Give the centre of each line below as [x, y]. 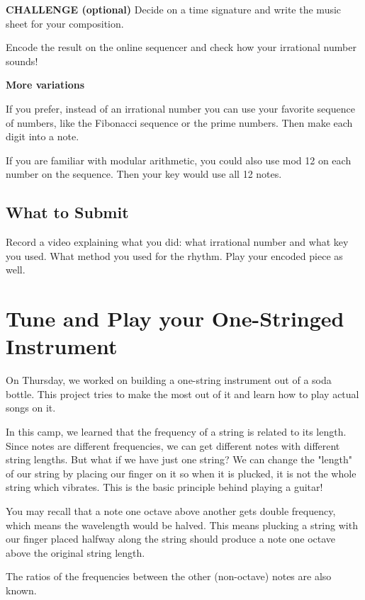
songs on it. [31, 408]
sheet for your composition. [65, 23]
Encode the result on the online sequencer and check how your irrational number [181, 47]
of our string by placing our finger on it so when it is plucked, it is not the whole [181, 473]
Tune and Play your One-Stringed [175, 318]
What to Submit [67, 212]
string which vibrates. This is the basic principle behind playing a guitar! [164, 487]
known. [21, 590]
